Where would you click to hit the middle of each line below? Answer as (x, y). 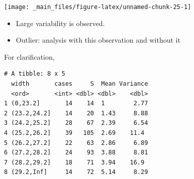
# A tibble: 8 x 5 (35, 74)
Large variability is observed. (60, 23)
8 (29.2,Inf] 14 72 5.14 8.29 (76, 172)
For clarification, (29, 56)
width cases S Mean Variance (80, 84)
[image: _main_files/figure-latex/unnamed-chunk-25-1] (98, 7)
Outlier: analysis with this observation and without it (98, 40)
